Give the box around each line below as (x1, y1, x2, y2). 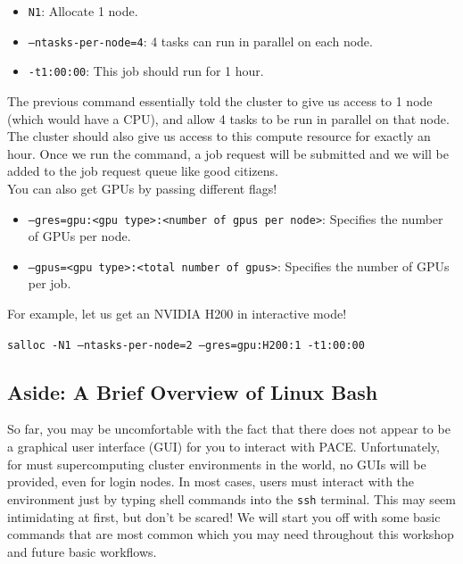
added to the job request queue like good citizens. (7, 162, 278, 180)
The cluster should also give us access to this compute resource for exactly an (7, 127, 431, 145)
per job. (28, 274, 71, 293)
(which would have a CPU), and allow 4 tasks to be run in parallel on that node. (7, 109, 450, 128)
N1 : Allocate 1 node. (28, 2, 138, 20)
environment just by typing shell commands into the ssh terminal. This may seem (7, 489, 456, 508)
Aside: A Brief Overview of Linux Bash (7, 377, 378, 405)
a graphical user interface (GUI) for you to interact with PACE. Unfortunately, (7, 437, 441, 456)
